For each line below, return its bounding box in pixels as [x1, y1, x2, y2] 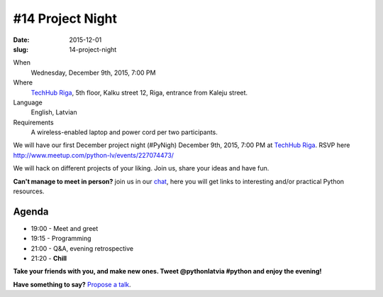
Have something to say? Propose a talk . [13, 280, 131, 288]
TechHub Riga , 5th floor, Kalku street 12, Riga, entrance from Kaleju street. [30, 88, 248, 97]
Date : [13, 36, 30, 44]
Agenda [13, 205, 49, 217]
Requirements [13, 118, 54, 126]
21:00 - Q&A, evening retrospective [30, 244, 134, 252]
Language [13, 98, 43, 107]
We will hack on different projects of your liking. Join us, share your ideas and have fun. [13, 164, 270, 173]
